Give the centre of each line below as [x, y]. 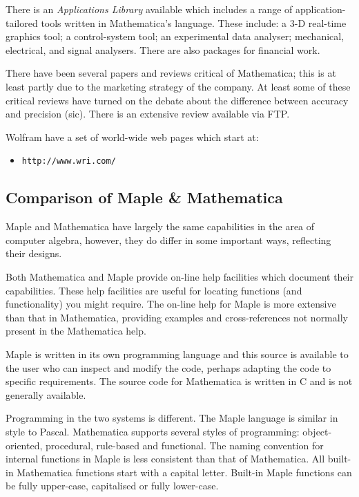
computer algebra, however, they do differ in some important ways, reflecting [168, 240]
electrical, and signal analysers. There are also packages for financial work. [163, 49]
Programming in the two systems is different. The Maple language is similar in [172, 418]
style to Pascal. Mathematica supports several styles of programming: [153, 431]
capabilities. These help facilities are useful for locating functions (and [154, 290]
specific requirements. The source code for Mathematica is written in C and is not [179, 381]
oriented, [24, 445]
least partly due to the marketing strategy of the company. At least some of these [178, 86]
